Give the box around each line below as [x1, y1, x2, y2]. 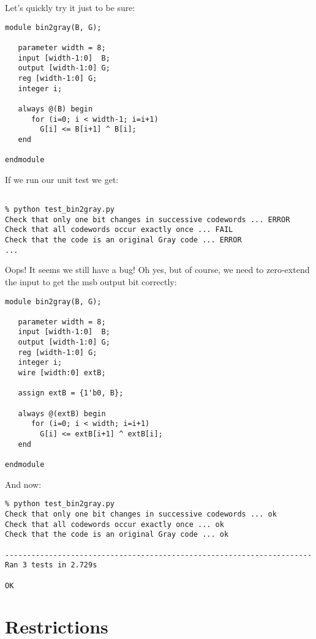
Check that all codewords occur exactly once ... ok [5, 520, 224, 529]
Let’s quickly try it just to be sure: [5, 1, 135, 13]
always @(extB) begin [18, 409, 106, 418]
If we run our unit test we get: [5, 173, 119, 185]
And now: [5, 477, 42, 490]
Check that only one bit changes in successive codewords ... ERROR [5, 215, 290, 224]
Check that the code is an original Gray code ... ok [5, 530, 229, 539]
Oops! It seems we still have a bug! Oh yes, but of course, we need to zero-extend [5, 263, 310, 276]
